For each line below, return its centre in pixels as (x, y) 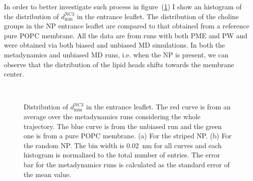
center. (14, 74)
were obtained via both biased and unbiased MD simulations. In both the (114, 45)
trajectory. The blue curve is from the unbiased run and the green (123, 126)
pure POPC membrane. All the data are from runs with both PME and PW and (126, 35)
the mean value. (47, 174)
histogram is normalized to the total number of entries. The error (122, 155)
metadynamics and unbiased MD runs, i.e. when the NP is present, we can (116, 54)
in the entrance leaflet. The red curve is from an (158, 107)
